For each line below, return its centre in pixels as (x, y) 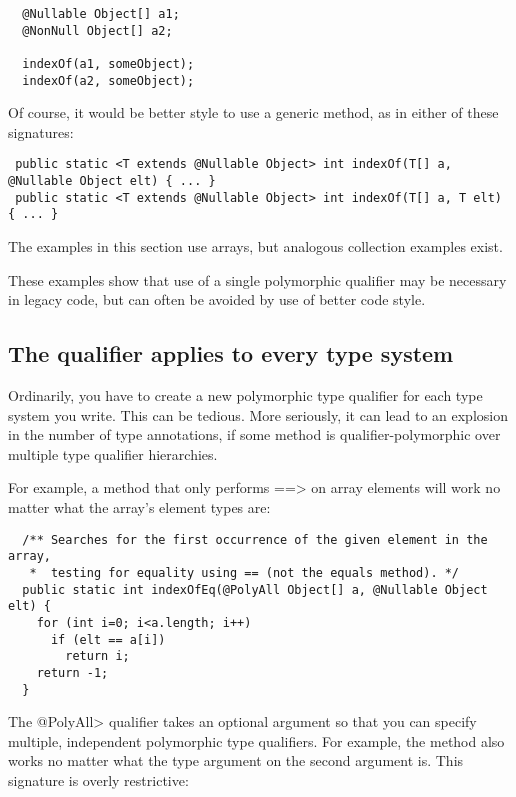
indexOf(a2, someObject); (108, 80)
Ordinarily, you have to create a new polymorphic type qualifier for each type (245, 395)
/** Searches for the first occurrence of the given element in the (255, 539)
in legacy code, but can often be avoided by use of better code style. (217, 299)
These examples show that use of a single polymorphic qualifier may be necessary (257, 279)
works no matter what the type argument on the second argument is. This (236, 760)
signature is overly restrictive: (98, 779)
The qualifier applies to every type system (231, 353)
